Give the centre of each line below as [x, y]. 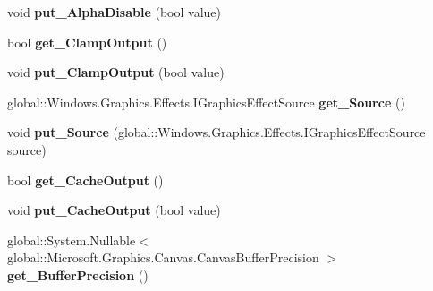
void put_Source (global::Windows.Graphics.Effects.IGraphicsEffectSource [216, 132]
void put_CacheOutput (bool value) [114, 210]
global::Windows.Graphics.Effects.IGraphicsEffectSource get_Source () [206, 102]
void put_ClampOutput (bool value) [116, 72]
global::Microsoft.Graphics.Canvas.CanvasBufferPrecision [163, 257]
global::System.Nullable [72, 240]
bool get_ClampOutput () [87, 42]
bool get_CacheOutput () [85, 180]
